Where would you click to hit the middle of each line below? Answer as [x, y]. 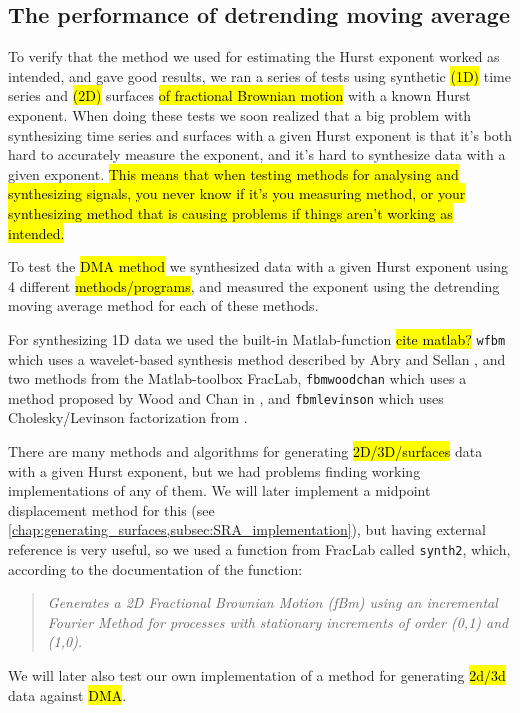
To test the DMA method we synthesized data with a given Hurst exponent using [258, 266]
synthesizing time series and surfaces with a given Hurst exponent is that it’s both [260, 134]
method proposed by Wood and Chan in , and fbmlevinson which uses [226, 397]
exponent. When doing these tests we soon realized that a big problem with [240, 114]
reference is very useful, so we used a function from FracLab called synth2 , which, [259, 549]
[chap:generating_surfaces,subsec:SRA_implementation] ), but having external [247, 529]
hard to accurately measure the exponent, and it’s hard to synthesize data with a [257, 154]
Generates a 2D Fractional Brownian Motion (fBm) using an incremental [272, 602]
